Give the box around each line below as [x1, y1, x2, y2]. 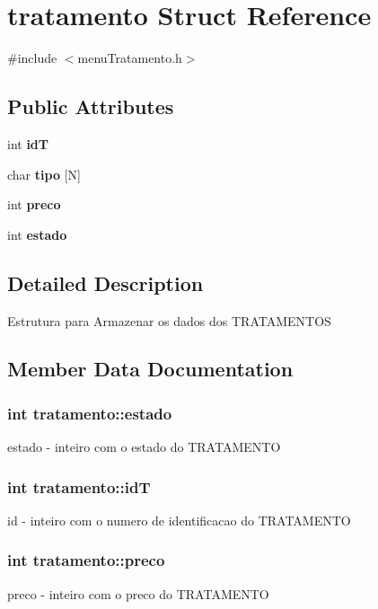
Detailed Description [7, 269, 204, 296]
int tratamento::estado [7, 402, 172, 424]
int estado [7, 225, 67, 243]
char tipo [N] [7, 164, 81, 183]
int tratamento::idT [7, 475, 151, 498]
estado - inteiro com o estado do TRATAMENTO [7, 437, 281, 456]
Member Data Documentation [7, 355, 294, 383]
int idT [7, 134, 49, 153]
